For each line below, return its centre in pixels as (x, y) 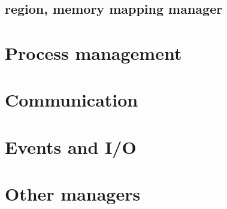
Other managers (73, 194)
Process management (93, 52)
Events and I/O (71, 146)
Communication (72, 100)
